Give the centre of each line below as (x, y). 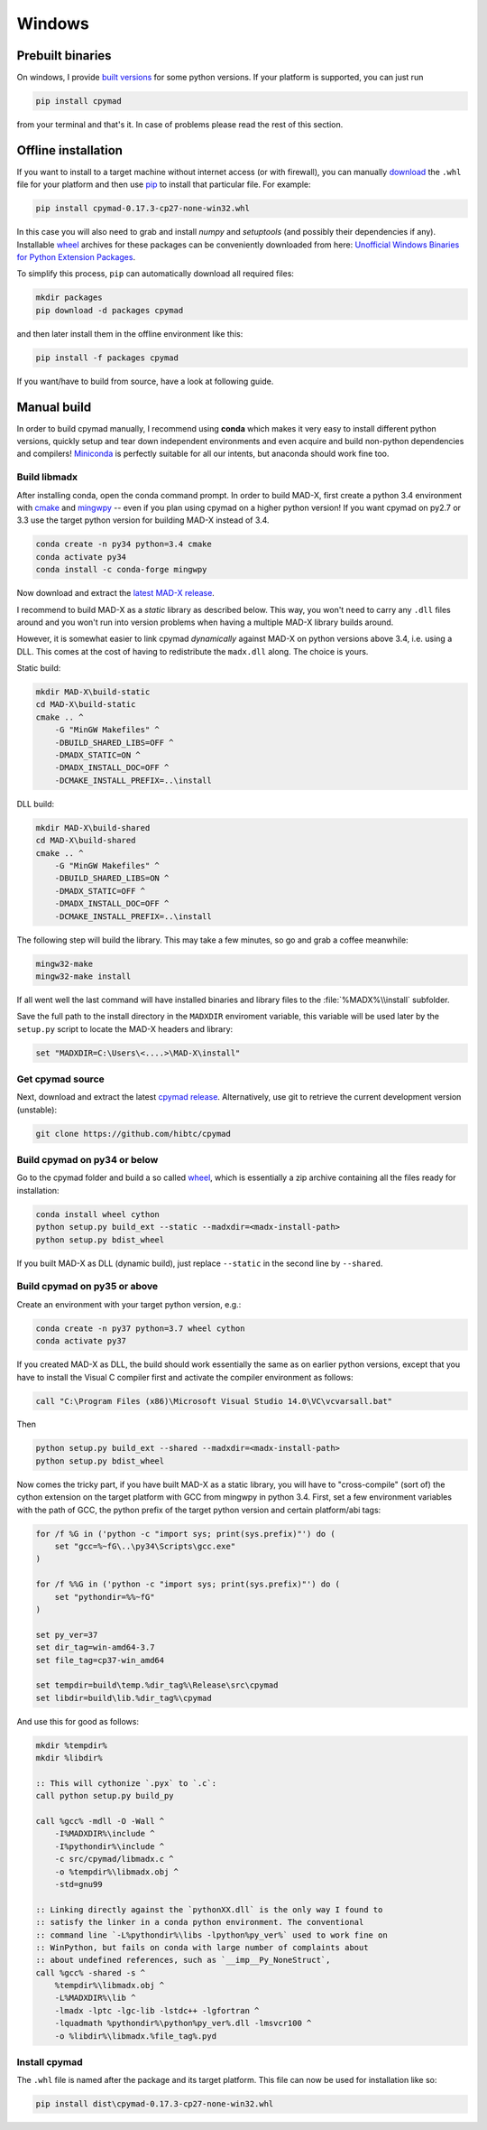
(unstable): (37, 1110)
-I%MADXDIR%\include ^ (105, 1834)
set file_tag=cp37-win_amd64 (100, 1660)
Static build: (39, 668)
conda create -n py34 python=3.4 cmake (124, 544)
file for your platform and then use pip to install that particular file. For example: (164, 184)
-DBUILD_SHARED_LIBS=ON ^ (112, 879)
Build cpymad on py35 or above (87, 1287)
